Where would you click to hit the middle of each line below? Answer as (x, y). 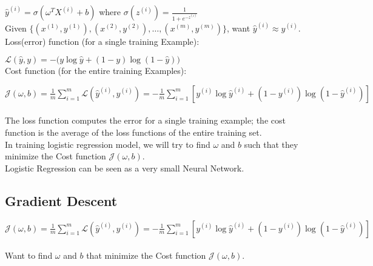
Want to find (29, 255)
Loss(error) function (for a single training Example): (102, 41)
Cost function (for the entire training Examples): (96, 71)
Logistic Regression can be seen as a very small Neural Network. (125, 168)
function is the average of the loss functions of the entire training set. (133, 132)
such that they (271, 144)
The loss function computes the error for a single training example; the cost (145, 120)
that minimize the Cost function (146, 255)
